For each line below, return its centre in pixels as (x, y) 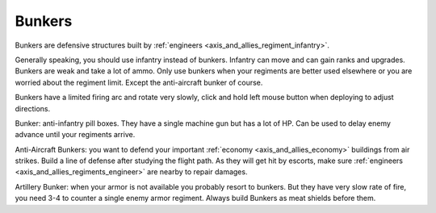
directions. (33, 108)
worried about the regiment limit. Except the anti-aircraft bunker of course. (139, 82)
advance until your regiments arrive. (75, 135)
